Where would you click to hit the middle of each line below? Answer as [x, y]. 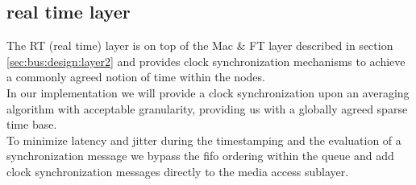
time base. [32, 124]
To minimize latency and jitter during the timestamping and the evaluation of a [204, 140]
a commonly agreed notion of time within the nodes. [136, 77]
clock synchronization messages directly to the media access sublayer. [178, 171]
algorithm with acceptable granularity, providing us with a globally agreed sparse [207, 108]
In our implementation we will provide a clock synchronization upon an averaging [208, 92]
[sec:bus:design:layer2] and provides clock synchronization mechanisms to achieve [206, 61]
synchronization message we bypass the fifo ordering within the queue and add [200, 156]
